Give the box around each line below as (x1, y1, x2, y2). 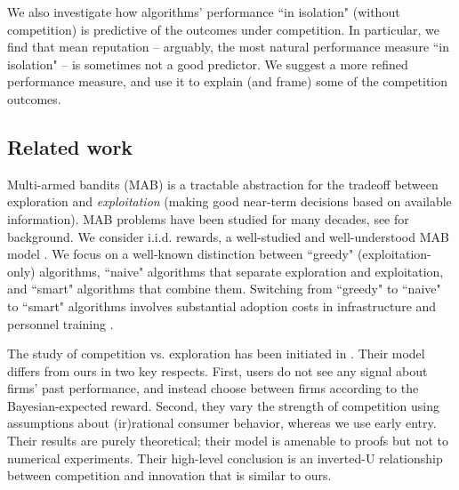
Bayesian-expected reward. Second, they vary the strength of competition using (7, 396, 439, 414)
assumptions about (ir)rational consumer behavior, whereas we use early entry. (7, 414, 437, 432)
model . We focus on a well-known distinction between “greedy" (7, 245, 354, 263)
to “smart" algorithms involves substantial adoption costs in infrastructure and (7, 296, 437, 315)
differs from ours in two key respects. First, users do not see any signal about (7, 361, 428, 380)
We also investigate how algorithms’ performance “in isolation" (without (7, 3, 400, 20)
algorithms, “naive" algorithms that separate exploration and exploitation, (39, 261, 444, 280)
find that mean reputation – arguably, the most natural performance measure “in (7, 37, 450, 56)
